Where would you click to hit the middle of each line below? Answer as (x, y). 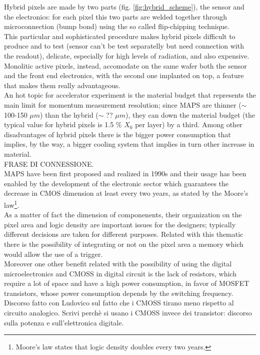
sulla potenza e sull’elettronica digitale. (64, 322)
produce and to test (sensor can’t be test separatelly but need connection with (124, 46)
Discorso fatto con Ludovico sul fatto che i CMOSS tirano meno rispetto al (119, 303)
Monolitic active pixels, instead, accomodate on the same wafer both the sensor (125, 65)
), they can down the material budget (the (190, 114)
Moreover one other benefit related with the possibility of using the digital (118, 264)
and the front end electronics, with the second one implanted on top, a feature (124, 75)
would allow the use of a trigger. (53, 254)
